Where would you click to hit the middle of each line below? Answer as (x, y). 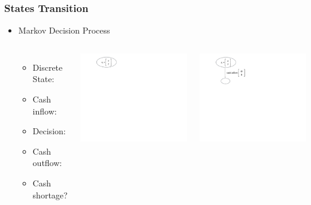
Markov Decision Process (64, 30)
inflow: (45, 111)
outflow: (47, 163)
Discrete (48, 67)
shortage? (50, 195)
